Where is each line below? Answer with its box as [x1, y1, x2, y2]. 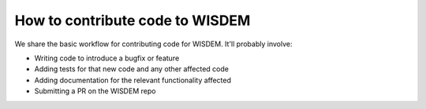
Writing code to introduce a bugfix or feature [34, 53, 180, 63]
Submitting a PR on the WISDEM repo [34, 86, 156, 96]
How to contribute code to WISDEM [14, 12, 251, 29]
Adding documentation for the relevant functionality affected [34, 75, 232, 85]
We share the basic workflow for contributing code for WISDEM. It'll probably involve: [14, 39, 293, 49]
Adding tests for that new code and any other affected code [34, 64, 229, 74]
